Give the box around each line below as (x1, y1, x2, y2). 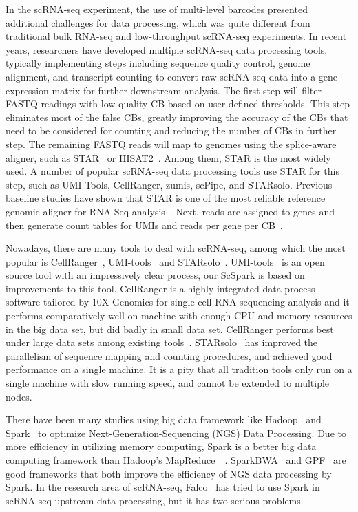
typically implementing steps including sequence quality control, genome (6, 56, 310, 70)
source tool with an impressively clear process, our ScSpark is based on (6, 268, 305, 282)
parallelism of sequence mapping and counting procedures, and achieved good (6, 348, 333, 363)
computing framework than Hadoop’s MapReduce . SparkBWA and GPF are (6, 453, 346, 467)
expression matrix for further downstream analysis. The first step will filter (6, 83, 322, 97)
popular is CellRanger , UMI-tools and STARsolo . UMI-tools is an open (6, 254, 325, 268)
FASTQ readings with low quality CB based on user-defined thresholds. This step (6, 96, 350, 111)
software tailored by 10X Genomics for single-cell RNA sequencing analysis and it (6, 295, 350, 309)
